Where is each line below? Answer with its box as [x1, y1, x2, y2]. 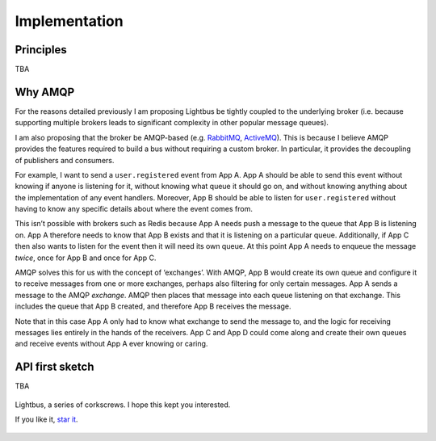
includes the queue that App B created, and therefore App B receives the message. [15, 301, 291, 311]
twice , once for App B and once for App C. [15, 253, 157, 262]
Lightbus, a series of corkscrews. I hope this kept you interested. [15, 400, 231, 409]
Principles [15, 43, 68, 57]
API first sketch [15, 360, 94, 374]
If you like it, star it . [15, 414, 78, 424]
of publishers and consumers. [15, 155, 115, 165]
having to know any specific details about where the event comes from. [15, 204, 254, 214]
